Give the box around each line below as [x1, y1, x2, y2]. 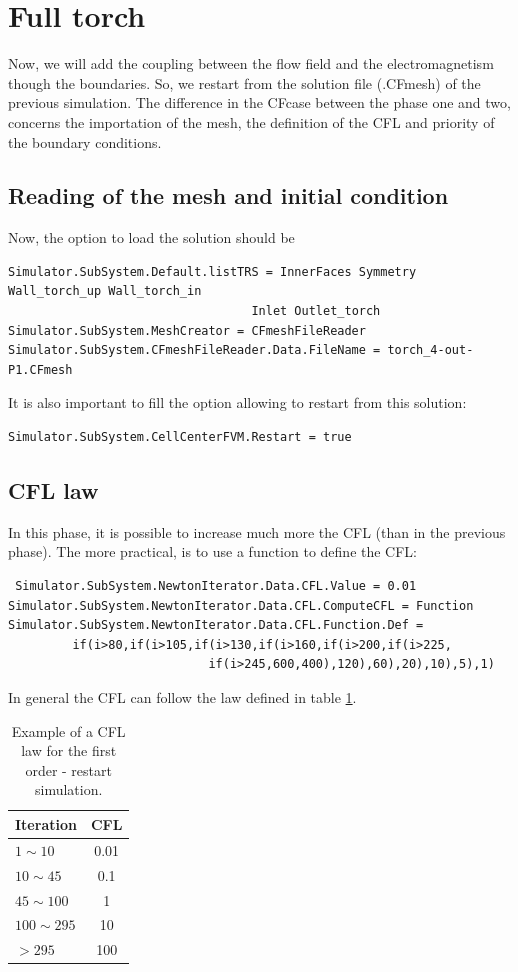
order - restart [25, 759, 112, 780]
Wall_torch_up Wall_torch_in [8, 284, 202, 299]
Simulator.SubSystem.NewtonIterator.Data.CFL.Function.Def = [8, 618, 424, 633]
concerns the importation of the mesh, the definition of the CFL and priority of [8, 111, 495, 132]
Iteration [15, 813, 77, 834]
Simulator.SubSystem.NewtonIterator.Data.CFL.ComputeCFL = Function [8, 598, 474, 613]
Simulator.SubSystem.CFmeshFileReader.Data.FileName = [8, 343, 381, 358]
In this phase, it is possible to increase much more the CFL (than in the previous [8, 521, 506, 542]
